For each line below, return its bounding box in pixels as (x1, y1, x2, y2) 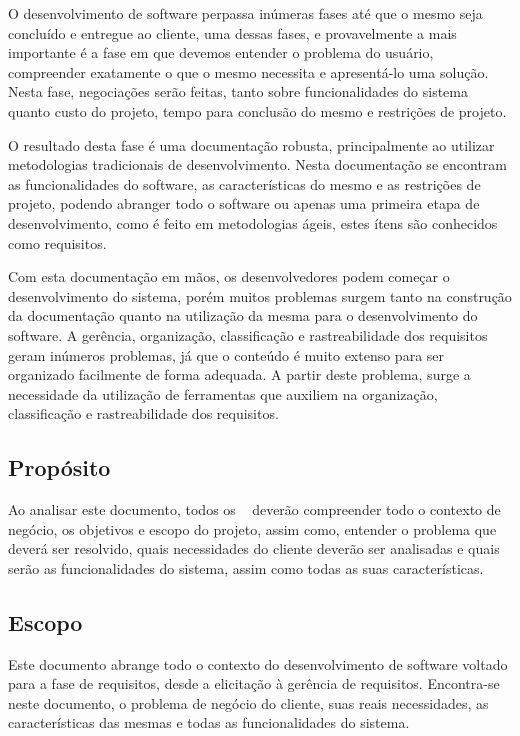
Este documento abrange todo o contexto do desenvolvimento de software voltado (8, 653, 508, 674)
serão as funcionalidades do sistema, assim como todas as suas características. (8, 557, 484, 578)
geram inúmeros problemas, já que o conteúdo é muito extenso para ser (8, 344, 445, 365)
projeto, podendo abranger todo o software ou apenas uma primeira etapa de (8, 193, 480, 214)
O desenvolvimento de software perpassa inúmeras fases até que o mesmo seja (8, 3, 483, 23)
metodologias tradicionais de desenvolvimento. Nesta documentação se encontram (8, 154, 507, 175)
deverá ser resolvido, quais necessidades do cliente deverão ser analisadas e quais (8, 538, 500, 559)
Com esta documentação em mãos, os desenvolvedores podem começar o (8, 266, 450, 287)
